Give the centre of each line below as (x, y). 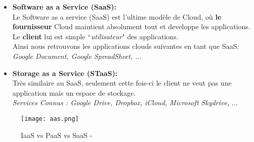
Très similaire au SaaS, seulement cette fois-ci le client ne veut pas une (122, 83)
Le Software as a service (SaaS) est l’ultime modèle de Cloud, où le (117, 16)
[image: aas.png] (50, 119)
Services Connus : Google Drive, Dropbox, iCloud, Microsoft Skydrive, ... (125, 102)
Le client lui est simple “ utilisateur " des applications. (95, 36)
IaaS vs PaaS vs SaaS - (57, 135)
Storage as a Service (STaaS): (65, 73)
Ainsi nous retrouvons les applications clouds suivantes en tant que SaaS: (126, 46)
